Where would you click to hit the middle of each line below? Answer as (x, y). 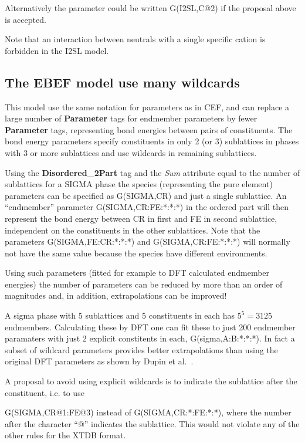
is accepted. (26, 19)
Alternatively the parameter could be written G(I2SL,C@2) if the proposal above (150, 8)
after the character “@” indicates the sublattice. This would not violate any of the (152, 423)
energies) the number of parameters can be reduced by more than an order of (144, 284)
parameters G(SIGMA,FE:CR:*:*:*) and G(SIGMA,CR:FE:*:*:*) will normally (148, 241)
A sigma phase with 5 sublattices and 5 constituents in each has (120, 315)
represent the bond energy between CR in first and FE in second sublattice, (141, 218)
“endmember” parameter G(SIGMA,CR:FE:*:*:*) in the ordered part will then (147, 207)
